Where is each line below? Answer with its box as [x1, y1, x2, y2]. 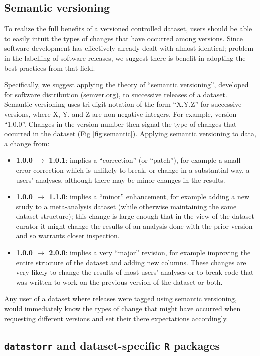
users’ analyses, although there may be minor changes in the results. [16, 174, 225, 185]
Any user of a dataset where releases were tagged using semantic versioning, [4, 293, 237, 304]
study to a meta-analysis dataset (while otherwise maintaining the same [16, 201, 237, 211]
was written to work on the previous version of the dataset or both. [16, 276, 223, 287]
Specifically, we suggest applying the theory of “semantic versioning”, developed [4, 79, 249, 90]
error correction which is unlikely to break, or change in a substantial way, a [16, 164, 250, 175]
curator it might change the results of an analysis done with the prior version [16, 220, 253, 231]
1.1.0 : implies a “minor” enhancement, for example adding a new [49, 191, 250, 202]
